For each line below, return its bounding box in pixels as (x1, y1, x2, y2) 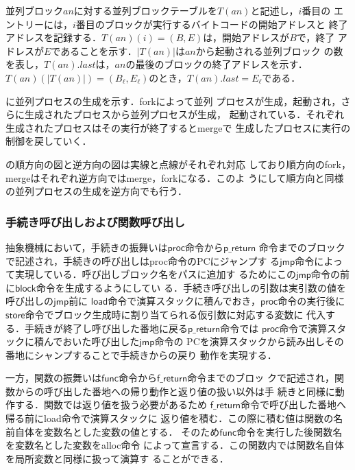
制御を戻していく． (5, 134, 92, 148)
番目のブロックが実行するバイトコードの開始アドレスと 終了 (75, 16, 348, 31)
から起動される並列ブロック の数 (195, 43, 343, 58)
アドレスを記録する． (5, 30, 101, 45)
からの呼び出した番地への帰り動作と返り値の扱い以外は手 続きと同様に (14, 384, 335, 398)
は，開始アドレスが (203, 30, 290, 45)
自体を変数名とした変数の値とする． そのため (14, 424, 220, 438)
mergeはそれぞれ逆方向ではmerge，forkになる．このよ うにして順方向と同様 (5, 170, 344, 185)
